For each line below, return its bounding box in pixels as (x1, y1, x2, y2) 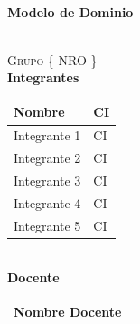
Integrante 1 (14, 126, 81, 145)
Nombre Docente (14, 302, 122, 321)
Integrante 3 (14, 171, 81, 189)
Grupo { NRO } (7, 50, 98, 69)
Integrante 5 (14, 215, 81, 234)
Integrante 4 (14, 193, 81, 212)
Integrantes (7, 68, 79, 87)
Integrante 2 (14, 148, 81, 167)
